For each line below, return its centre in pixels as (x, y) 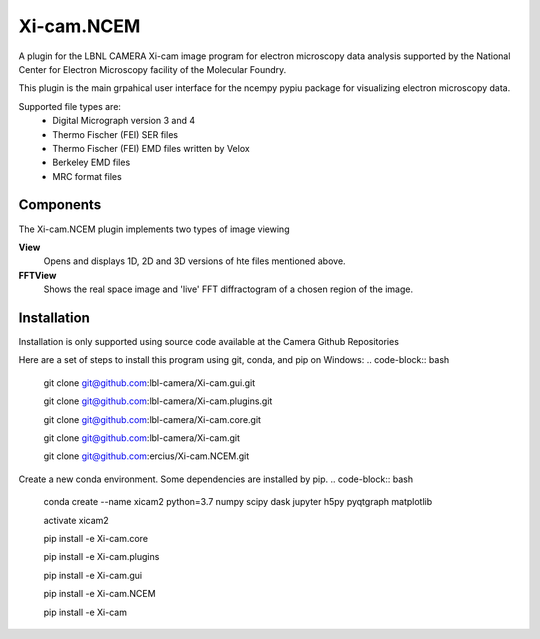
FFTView (37, 275)
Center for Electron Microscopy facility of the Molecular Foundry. (152, 69)
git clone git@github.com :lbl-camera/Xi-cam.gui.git (149, 382)
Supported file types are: (70, 106)
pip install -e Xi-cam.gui (93, 575)
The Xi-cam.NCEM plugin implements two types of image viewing (154, 229)
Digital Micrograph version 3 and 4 (123, 121)
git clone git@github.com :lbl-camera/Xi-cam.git (141, 438)
